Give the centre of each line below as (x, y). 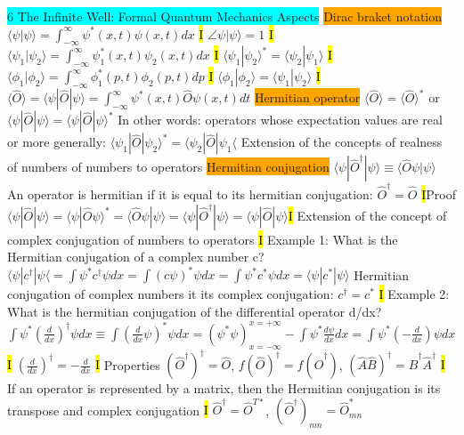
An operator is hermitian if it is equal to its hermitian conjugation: (190, 193)
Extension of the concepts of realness (342, 142)
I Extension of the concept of (367, 215)
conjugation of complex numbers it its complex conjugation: (171, 294)
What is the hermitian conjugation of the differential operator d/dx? (195, 311)
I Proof (439, 193)
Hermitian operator (307, 97)
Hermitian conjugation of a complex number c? (136, 257)
